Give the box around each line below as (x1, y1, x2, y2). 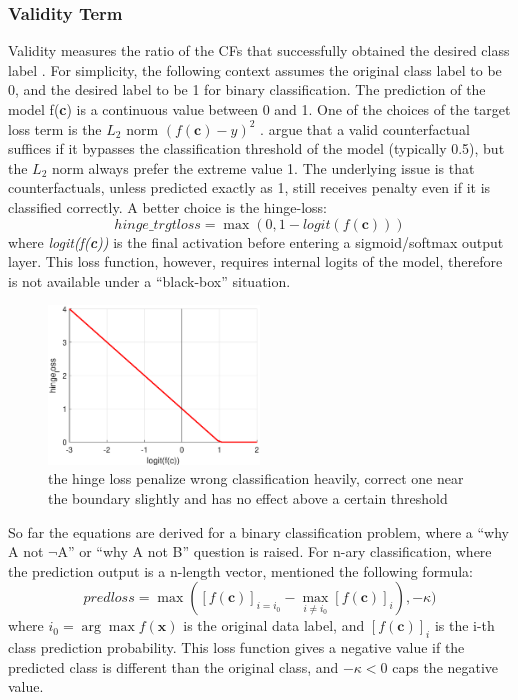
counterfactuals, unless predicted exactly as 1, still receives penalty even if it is (8, 177, 491, 198)
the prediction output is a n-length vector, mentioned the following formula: (8, 560, 473, 581)
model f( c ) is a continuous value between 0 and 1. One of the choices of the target (8, 99, 511, 119)
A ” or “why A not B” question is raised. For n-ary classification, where (57, 541, 492, 562)
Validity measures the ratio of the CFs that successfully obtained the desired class (8, 40, 510, 61)
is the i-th (434, 615, 495, 636)
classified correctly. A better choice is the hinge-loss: (8, 196, 327, 217)
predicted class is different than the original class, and (8, 656, 339, 677)
